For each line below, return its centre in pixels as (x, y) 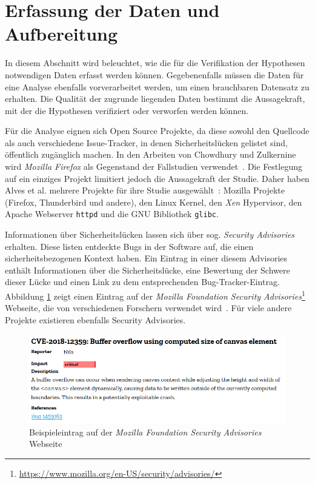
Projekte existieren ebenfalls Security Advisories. (95, 319)
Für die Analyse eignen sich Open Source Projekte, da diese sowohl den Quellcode (157, 131)
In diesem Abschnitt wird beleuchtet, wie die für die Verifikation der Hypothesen (155, 63)
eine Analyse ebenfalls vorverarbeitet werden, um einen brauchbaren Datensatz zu (157, 86)
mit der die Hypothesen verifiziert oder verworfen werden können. (127, 110)
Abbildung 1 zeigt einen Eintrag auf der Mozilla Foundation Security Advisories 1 (155, 295)
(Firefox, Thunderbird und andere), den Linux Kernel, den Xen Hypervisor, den (154, 202)
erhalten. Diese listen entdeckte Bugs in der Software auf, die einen (129, 246)
